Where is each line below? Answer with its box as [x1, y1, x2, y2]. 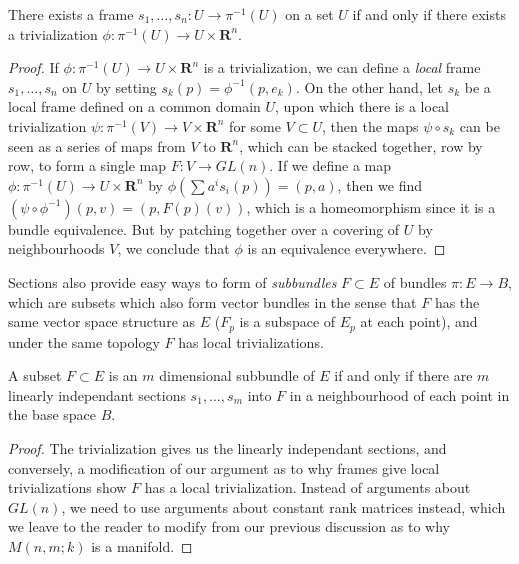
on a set [285, 4, 334, 24]
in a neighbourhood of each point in [289, 384, 510, 405]
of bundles [383, 271, 447, 292]
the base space [8, 404, 97, 425]
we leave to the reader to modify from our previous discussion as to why [8, 516, 450, 537]
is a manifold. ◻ [91, 535, 193, 556]
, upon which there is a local [275, 96, 449, 117]
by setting [96, 76, 157, 97]
